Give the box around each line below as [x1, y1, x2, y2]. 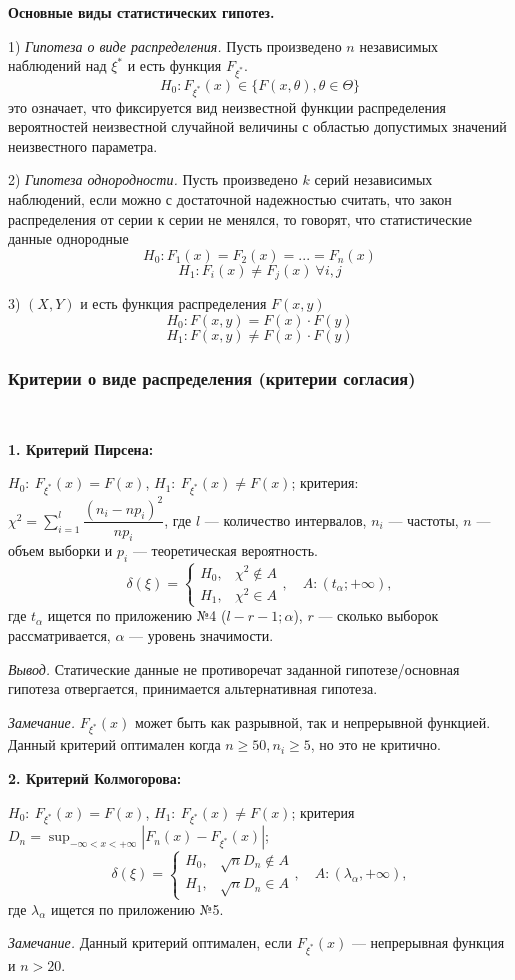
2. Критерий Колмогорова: [8, 768, 182, 789]
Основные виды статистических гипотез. [8, 2, 275, 22]
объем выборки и [8, 540, 113, 561]
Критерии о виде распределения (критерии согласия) [8, 365, 416, 390]
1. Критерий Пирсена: [8, 438, 154, 459]
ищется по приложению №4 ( [47, 605, 227, 626]
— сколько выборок [318, 605, 439, 626]
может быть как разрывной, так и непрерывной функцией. [135, 711, 491, 732]
